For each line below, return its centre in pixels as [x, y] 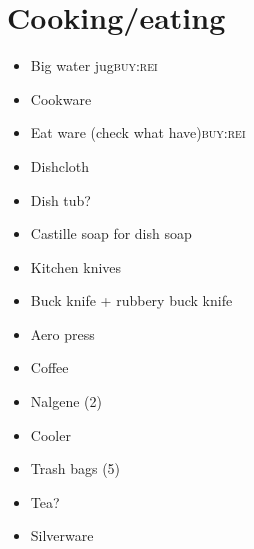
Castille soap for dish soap [111, 233]
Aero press [62, 333]
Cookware [61, 98]
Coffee [49, 367]
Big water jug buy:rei [94, 65]
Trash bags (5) [75, 468]
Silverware [62, 535]
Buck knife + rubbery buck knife [131, 300]
